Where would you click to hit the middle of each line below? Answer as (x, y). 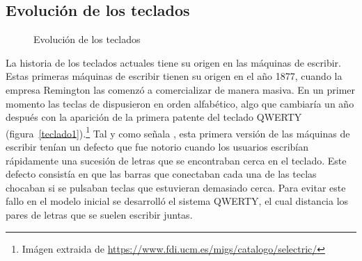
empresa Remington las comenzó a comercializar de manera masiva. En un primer (181, 89)
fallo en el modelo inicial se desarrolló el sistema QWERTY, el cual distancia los (177, 201)
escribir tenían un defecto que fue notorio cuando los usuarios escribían (157, 147)
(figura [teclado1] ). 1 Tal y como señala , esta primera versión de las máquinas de (178, 132)
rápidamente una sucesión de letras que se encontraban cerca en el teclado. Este (176, 160)
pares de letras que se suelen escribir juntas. (99, 214)
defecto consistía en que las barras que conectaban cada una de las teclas (161, 174)
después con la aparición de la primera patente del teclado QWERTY (154, 117)
